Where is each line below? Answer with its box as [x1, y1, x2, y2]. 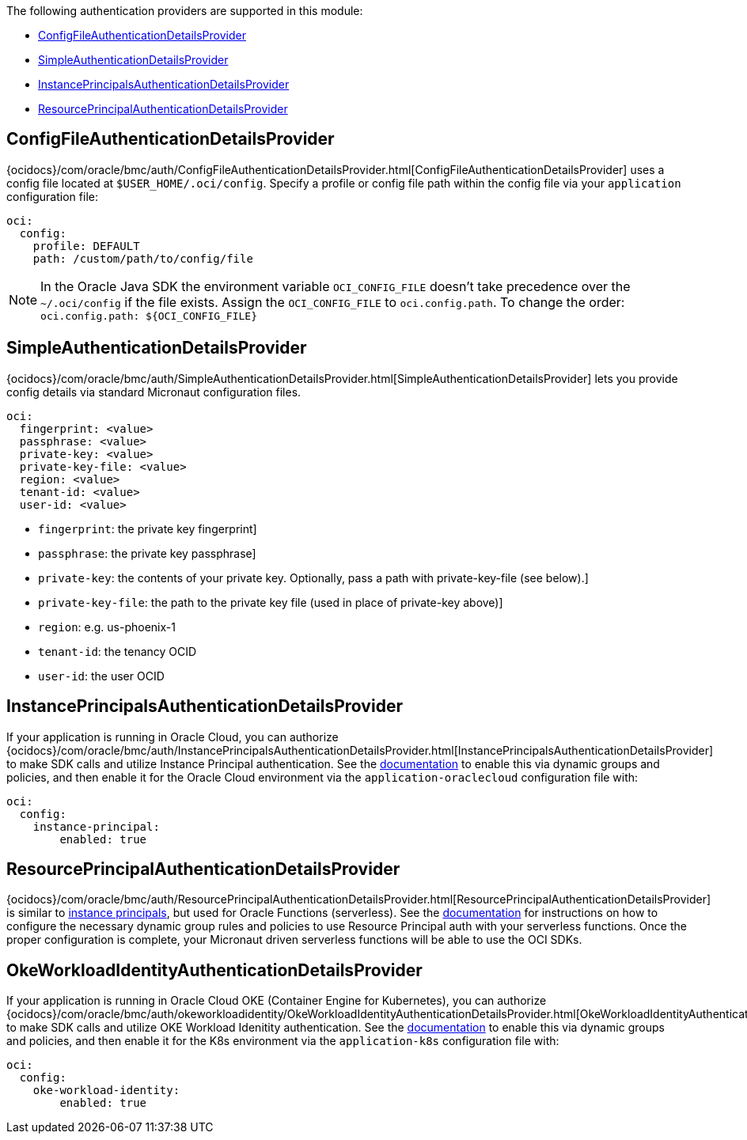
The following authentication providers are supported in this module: [6, 4, 363, 17]
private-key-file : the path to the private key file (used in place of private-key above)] [38, 595, 503, 609]
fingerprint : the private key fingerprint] [38, 521, 257, 536]
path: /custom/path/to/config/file [32, 252, 253, 265]
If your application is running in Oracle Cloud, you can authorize [6, 729, 339, 744]
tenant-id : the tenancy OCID [38, 644, 197, 658]
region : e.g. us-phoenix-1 [38, 619, 176, 634]
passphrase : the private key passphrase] [38, 546, 256, 560]
